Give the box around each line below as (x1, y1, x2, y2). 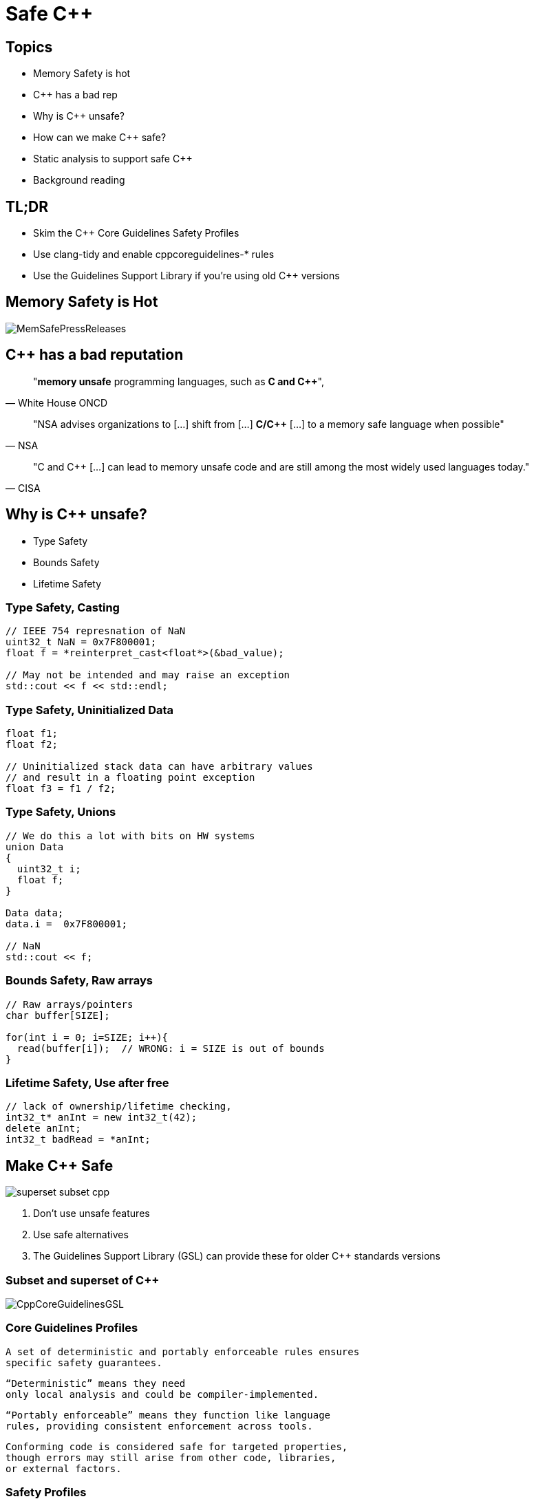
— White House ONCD (6, 396, 108, 409)
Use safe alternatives (33, 1229, 129, 1241)
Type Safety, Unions (6, 805, 116, 819)
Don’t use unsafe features (33, 1207, 150, 1220)
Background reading (33, 174, 125, 186)
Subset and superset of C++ (6, 1273, 160, 1287)
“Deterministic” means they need (6, 1377, 186, 1389)
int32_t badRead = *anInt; (6, 1134, 151, 1145)
